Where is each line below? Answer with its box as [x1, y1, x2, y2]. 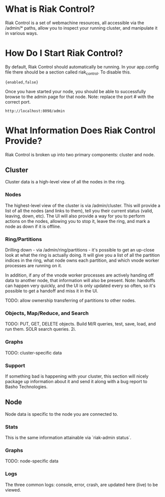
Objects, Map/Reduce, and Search [5, 310, 89, 317]
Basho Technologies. [5, 384, 48, 390]
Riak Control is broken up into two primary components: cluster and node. [5, 151, 155, 157]
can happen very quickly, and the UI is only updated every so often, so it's [5, 283, 156, 289]
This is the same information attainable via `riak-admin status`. [5, 435, 132, 441]
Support [5, 362, 26, 369]
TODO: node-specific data [5, 458, 59, 464]
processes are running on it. [5, 263, 63, 269]
